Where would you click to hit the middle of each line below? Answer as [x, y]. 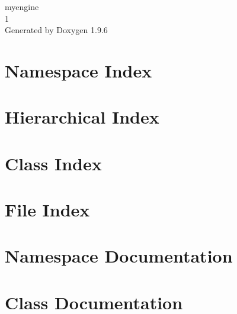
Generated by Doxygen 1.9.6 [56, 30]
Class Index [53, 163]
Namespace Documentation [119, 256]
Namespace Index [79, 70]
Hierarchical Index [82, 117]
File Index [47, 210]
